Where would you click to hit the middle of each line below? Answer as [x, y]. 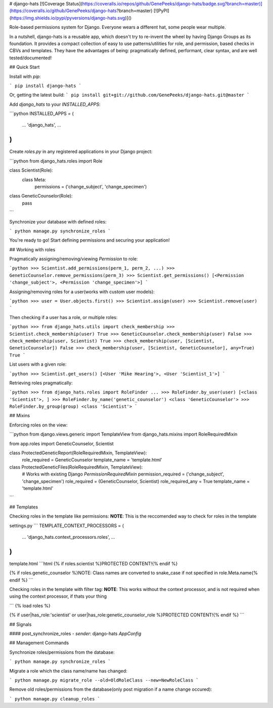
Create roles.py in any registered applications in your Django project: [81, 151]
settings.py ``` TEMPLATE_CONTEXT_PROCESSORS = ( [66, 525]
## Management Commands [39, 643]
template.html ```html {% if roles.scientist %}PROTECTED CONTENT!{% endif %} [94, 563]
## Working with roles [32, 249]
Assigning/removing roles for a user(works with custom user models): [82, 292]
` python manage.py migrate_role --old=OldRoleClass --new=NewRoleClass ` [104, 680]
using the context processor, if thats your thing [58, 596]
